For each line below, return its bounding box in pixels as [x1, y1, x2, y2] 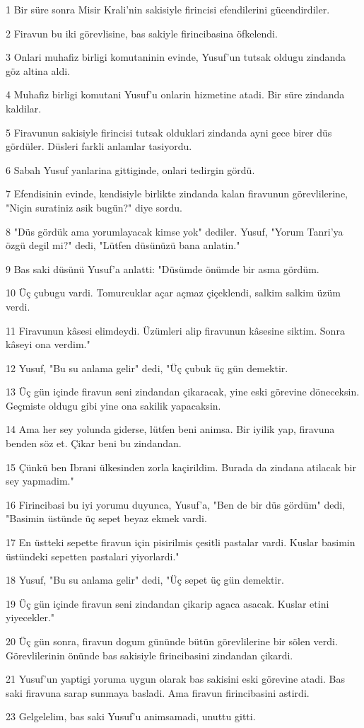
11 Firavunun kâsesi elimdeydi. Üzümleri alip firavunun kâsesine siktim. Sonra [6, 323, 345, 337]
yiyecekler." [6, 610, 55, 625]
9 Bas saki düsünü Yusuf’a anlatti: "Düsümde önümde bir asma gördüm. [6, 261, 319, 276]
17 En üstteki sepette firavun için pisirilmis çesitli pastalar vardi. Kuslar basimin [6, 535, 356, 550]
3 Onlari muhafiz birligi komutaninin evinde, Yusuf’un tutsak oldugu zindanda [6, 50, 346, 64]
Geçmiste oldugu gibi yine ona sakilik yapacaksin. [6, 398, 221, 412]
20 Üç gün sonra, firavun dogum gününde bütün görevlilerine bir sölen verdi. [6, 634, 338, 648]
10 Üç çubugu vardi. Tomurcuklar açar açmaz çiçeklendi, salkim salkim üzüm [6, 285, 341, 300]
